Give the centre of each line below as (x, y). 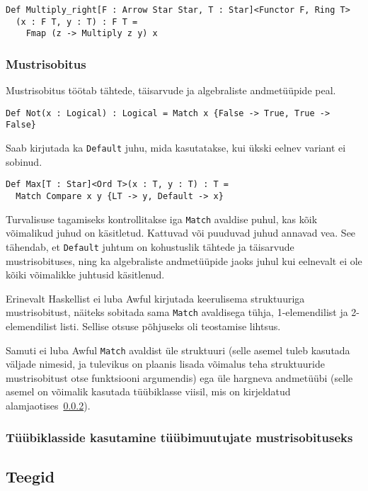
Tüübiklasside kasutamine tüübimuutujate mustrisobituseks (179, 437)
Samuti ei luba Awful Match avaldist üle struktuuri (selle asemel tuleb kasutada (178, 350)
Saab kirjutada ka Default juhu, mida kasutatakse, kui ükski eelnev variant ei (176, 148)
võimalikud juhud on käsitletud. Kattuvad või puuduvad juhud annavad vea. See (181, 233)
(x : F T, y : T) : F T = (77, 22)
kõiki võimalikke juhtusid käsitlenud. (85, 275)
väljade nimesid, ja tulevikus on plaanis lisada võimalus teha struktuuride (165, 364)
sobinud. (24, 161)
